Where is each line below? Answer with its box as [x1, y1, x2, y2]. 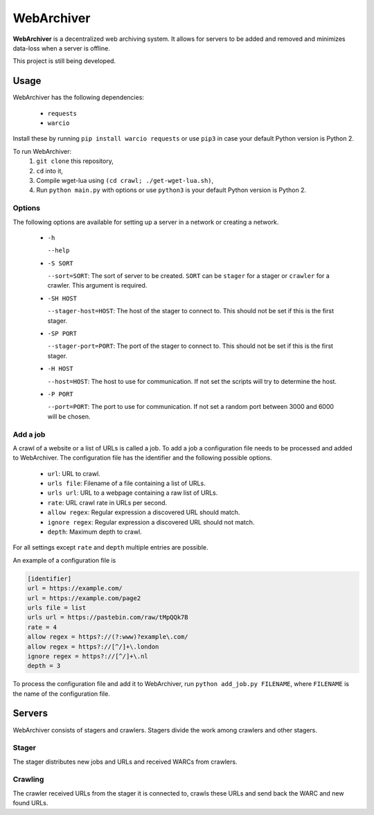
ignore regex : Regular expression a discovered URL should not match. [47, 518, 255, 526]
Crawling [12, 775, 44, 785]
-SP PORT [47, 330, 78, 338]
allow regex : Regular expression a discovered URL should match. [47, 508, 240, 516]
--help [47, 247, 70, 254]
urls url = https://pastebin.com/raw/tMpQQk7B [27, 613, 188, 622]
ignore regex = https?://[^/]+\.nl [27, 652, 148, 660]
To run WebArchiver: [12, 147, 72, 155]
